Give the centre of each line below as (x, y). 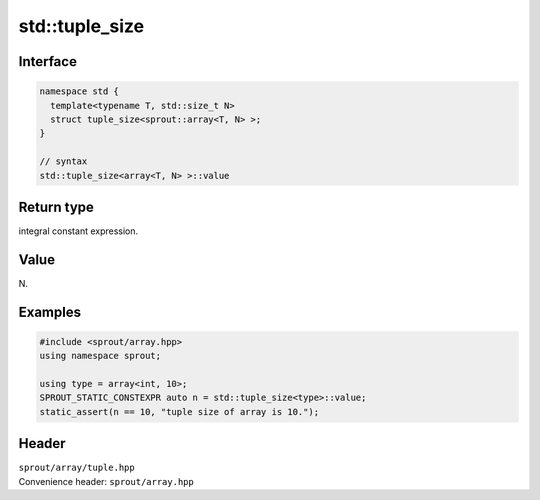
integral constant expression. (78, 231)
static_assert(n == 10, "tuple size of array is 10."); (179, 411)
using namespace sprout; (100, 356)
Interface (47, 61)
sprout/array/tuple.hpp (76, 468)
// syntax (63, 161)
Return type (56, 206)
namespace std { (79, 91)
